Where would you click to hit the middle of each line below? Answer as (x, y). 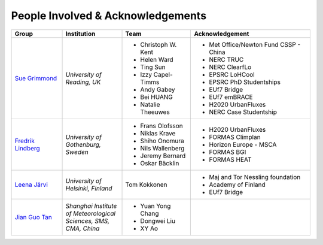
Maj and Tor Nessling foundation (255, 177)
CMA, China (83, 228)
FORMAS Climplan (235, 137)
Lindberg (27, 148)
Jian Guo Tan (33, 217)
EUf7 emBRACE (231, 97)
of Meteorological (91, 213)
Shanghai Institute (91, 205)
